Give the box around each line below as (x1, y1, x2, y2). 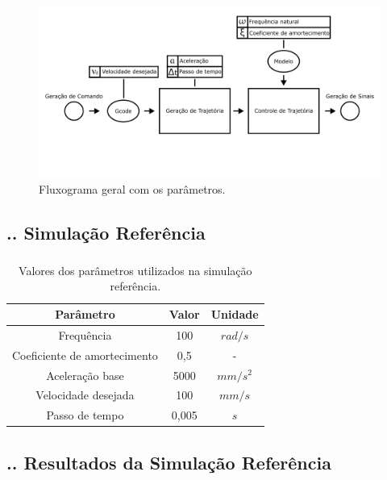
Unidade (210, 306, 259, 322)
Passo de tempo (46, 407, 124, 424)
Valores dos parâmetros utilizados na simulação (19, 261, 252, 278)
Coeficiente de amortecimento (12, 346, 158, 363)
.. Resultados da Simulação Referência (6, 449, 331, 474)
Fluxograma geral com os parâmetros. (39, 180, 226, 197)
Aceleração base (46, 366, 124, 383)
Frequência (58, 326, 112, 343)
